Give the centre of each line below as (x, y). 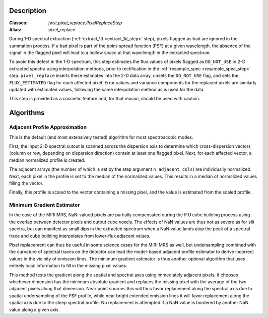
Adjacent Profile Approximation (48, 127)
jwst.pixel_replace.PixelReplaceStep (85, 23)
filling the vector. (26, 183)
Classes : (18, 23)
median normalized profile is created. (47, 160)
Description (28, 11)
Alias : (15, 29)
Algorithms (27, 113)
